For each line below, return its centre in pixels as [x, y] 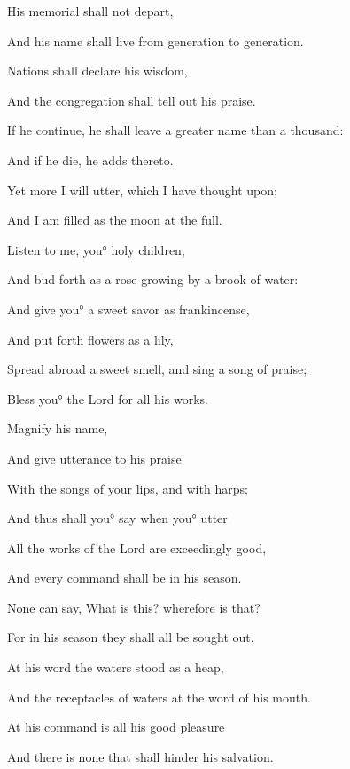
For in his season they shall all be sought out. [131, 637]
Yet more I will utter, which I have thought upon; [142, 190]
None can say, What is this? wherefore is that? [134, 607]
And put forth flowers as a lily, [90, 339]
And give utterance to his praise [94, 458]
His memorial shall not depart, [90, 11]
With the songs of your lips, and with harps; [128, 488]
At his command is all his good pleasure [116, 727]
